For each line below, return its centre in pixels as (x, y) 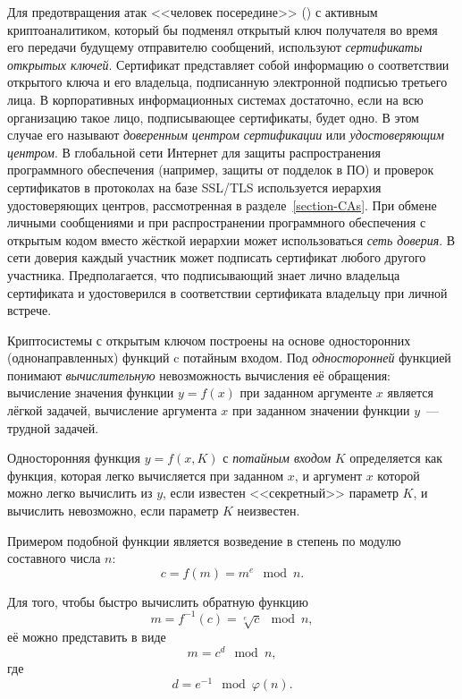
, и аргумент (328, 475)
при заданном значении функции (321, 410)
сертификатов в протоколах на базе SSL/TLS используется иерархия (194, 187)
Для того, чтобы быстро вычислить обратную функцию (158, 601)
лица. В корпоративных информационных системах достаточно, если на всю (215, 99)
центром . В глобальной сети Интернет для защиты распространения (194, 152)
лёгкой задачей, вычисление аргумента (112, 410)
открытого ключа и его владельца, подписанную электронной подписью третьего (227, 82)
